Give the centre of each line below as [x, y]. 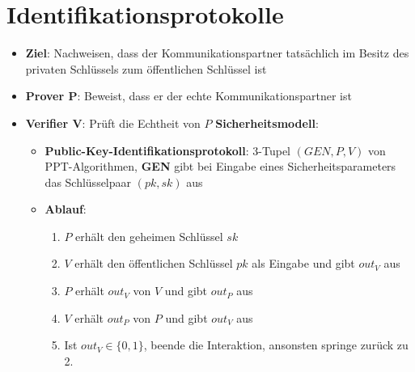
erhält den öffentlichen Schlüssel [154, 263]
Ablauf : [66, 209]
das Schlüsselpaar [88, 182]
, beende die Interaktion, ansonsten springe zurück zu [276, 345]
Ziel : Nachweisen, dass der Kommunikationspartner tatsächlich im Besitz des [217, 53]
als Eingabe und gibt [303, 263]
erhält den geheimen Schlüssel [149, 236]
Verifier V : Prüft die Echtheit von [113, 123]
